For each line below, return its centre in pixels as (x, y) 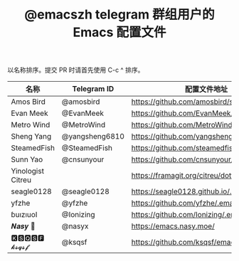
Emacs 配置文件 (119, 32)
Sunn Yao (27, 159)
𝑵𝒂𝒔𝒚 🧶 (23, 226)
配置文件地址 (206, 90)
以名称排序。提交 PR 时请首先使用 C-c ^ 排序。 (76, 70)
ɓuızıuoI (24, 215)
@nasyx (75, 226)
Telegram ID (93, 89)
